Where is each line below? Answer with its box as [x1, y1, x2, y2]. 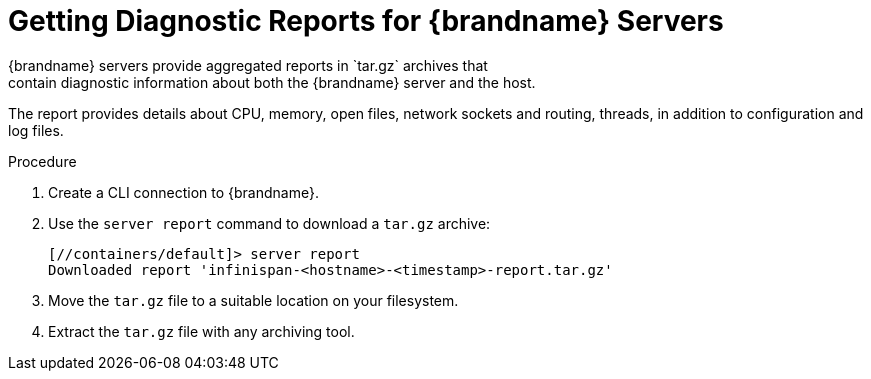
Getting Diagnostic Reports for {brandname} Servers [8, 4, 724, 38]
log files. [8, 121, 64, 139]
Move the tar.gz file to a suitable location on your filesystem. [48, 291, 459, 309]
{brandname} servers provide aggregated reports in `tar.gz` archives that [8, 56, 488, 74]
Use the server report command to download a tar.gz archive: [48, 214, 491, 232]
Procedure [8, 152, 77, 170]
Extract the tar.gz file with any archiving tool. [48, 322, 355, 340]
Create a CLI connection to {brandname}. [48, 183, 319, 201]
